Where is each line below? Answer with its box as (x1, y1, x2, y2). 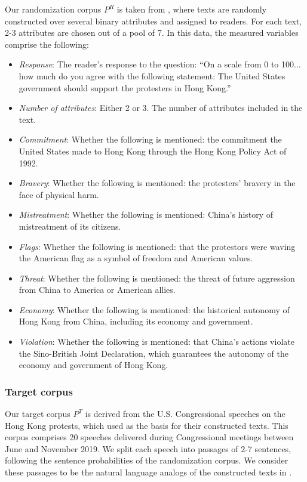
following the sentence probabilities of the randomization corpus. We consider (5, 454, 288, 466)
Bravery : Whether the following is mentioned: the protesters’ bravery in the (19, 177, 296, 189)
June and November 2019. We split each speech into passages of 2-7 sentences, (5, 442, 291, 455)
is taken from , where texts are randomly (116, 3, 267, 15)
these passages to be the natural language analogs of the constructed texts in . (5, 466, 292, 478)
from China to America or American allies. (19, 283, 176, 296)
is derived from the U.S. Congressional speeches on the (85, 407, 285, 420)
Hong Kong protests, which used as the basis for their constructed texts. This (5, 419, 288, 431)
